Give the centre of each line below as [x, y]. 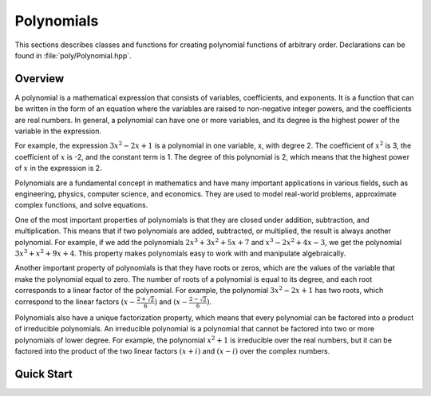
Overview [40, 79]
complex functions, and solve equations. [81, 205]
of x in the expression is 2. [59, 168]
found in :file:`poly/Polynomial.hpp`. [73, 55]
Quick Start [43, 374]
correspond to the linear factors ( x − [75, 302]
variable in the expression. [58, 131]
